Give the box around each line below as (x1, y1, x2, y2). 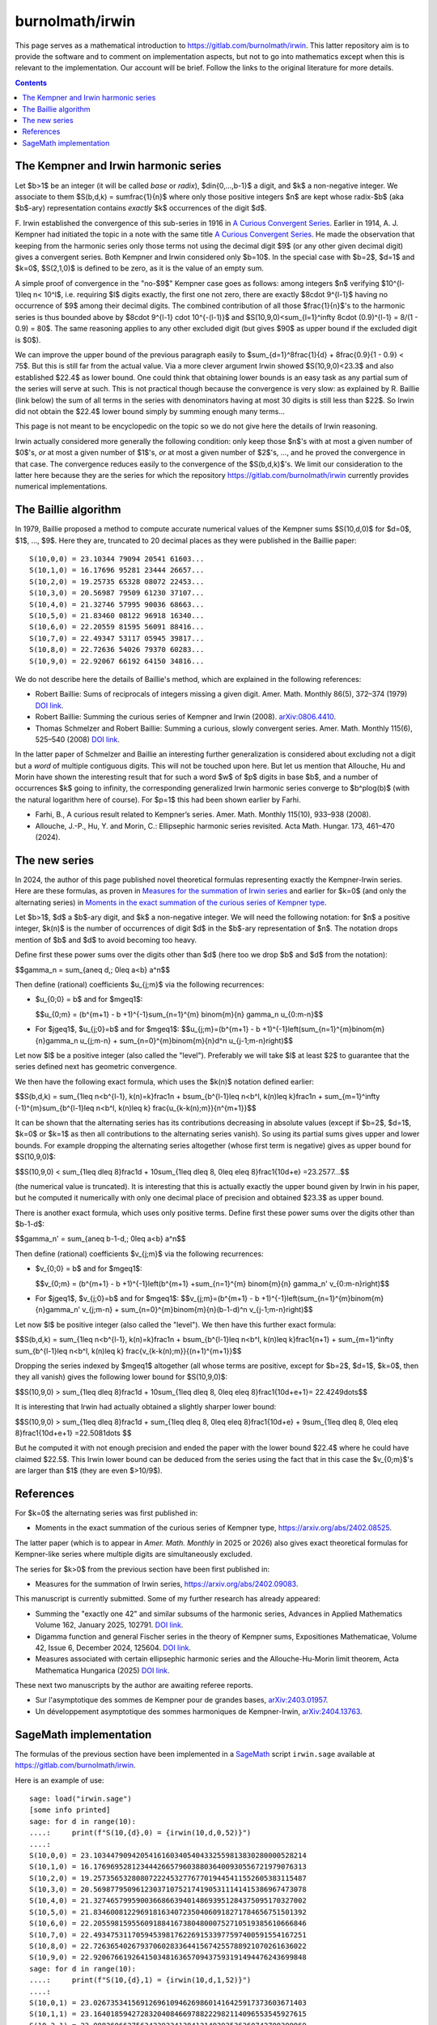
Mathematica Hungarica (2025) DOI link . (35, 1665, 170, 1675)
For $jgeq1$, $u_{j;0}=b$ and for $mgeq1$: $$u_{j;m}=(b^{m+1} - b (35, 1025, 261, 1034)
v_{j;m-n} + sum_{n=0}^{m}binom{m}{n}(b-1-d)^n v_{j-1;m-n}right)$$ (82, 1305, 313, 1315)
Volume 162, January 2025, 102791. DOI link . (35, 1620, 184, 1630)
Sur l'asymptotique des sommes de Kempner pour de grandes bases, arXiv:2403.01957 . (35, 1695, 329, 1705)
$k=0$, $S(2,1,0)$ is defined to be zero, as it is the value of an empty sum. (15, 263, 265, 273)
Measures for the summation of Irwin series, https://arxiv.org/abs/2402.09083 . (35, 1579, 299, 1588)
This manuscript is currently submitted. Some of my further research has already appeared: (15, 1594, 321, 1604)
